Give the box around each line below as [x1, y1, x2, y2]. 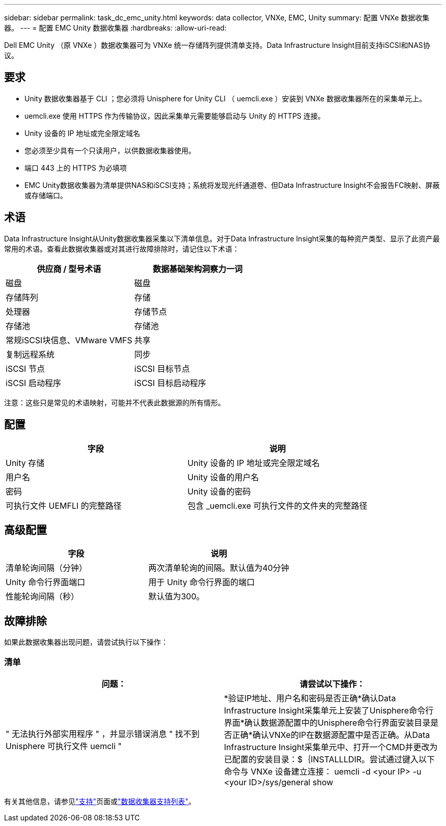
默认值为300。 [148, 591, 205, 602]
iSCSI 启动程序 [6, 377, 61, 388]
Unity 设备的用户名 [187, 472, 259, 482]
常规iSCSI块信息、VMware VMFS [6, 335, 132, 345]
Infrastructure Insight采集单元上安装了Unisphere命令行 [224, 705, 434, 715]
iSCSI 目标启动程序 [134, 377, 206, 388]
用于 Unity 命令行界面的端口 [148, 577, 255, 588]
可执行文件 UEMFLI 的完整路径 [6, 500, 122, 511]
